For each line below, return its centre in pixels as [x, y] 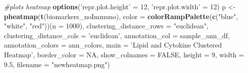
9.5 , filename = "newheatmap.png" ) [57, 64]
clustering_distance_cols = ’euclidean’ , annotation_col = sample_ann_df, [117, 35]
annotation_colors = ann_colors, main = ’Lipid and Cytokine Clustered [113, 45]
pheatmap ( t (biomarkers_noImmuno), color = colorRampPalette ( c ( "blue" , [121, 16]
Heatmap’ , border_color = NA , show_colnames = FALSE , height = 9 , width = [124, 54]
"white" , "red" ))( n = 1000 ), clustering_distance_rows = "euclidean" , [106, 26]
